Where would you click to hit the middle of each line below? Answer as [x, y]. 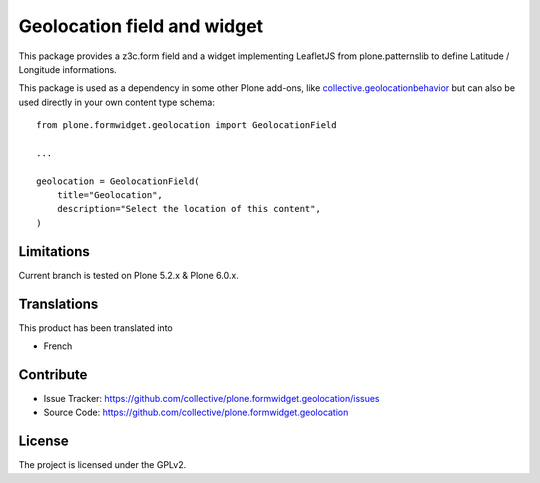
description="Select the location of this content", [189, 209]
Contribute [53, 374]
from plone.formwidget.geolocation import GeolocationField [186, 125]
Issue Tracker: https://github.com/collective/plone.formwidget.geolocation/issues [211, 398]
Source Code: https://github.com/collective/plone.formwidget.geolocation [196, 412]
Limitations [54, 251]
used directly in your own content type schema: [116, 102]
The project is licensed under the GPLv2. [102, 465]
